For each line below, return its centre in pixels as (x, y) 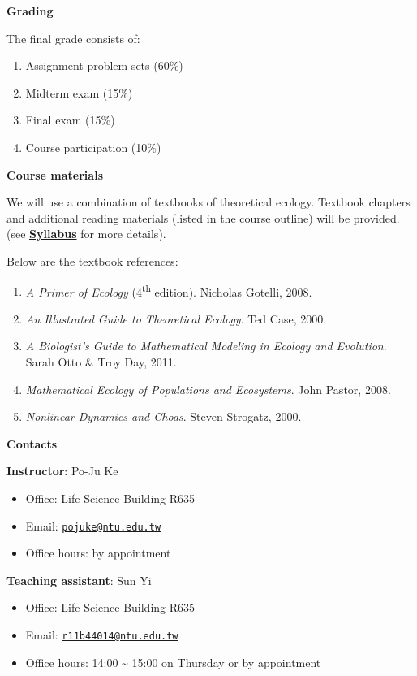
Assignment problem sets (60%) (104, 65)
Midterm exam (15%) (79, 92)
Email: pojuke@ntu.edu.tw (93, 525)
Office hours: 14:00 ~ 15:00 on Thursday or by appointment (173, 662)
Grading (30, 11)
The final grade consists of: (73, 38)
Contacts (32, 443)
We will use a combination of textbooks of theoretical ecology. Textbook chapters (208, 202)
